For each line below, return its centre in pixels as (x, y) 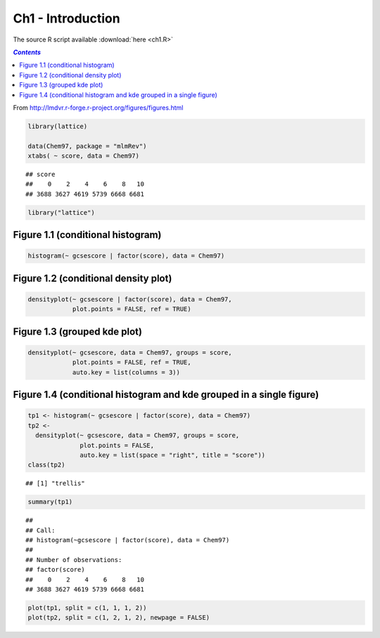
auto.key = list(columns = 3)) (126, 372)
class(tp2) (46, 465)
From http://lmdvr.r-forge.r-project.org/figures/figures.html (98, 107)
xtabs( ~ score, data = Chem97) (84, 156)
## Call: (40, 530)
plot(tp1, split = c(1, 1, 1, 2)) (87, 608)
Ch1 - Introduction (66, 18)
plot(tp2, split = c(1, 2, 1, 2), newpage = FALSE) (119, 618)
